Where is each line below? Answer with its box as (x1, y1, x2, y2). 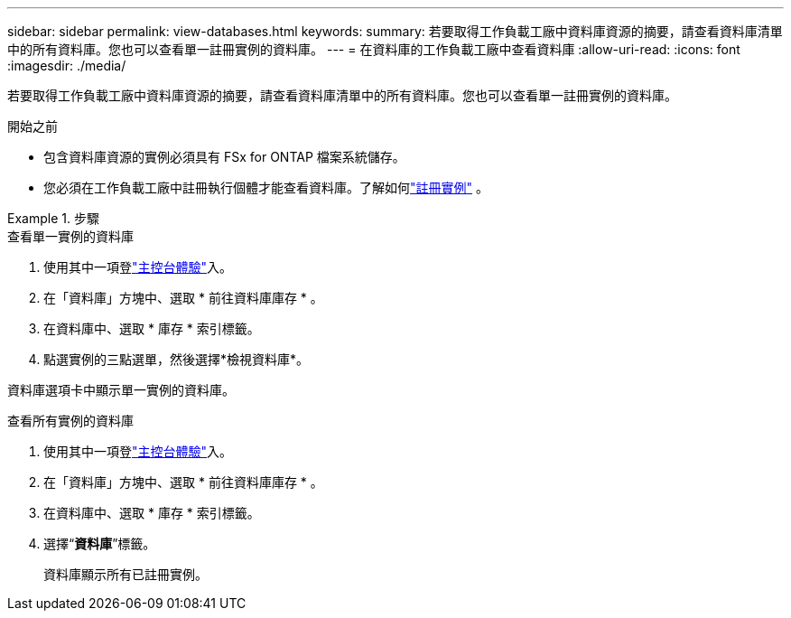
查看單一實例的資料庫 (7, 229, 134, 244)
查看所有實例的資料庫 (7, 413, 134, 428)
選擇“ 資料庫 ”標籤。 (43, 536, 156, 551)
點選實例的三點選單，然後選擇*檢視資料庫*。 (43, 351, 310, 367)
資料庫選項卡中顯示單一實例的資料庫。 (7, 382, 235, 398)
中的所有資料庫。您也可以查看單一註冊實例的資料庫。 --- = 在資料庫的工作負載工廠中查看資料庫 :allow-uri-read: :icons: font (7, 42, 740, 57)
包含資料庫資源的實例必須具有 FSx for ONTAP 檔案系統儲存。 (43, 149, 405, 164)
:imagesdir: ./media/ (7, 58, 126, 73)
